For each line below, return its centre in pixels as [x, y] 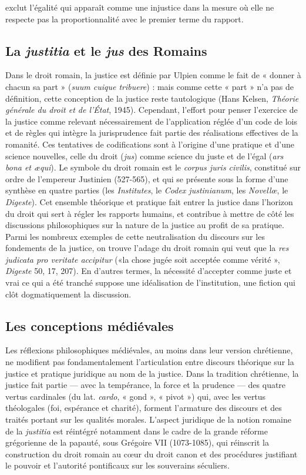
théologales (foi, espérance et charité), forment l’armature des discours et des [144, 408]
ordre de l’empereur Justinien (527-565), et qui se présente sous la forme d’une [147, 178]
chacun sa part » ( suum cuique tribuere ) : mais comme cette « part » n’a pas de [149, 86]
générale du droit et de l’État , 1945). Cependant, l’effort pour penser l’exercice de [152, 110]
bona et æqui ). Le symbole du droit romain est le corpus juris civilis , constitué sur [153, 167]
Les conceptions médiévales [90, 325]
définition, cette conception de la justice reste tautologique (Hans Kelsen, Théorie [152, 98]
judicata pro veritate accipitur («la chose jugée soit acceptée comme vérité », [143, 259]
